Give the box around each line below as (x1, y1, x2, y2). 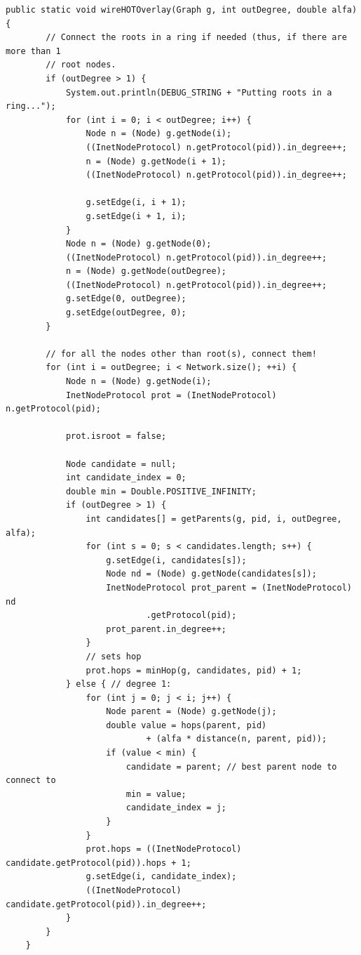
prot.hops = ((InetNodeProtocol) (86, 844, 242, 855)
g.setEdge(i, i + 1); (86, 197, 186, 208)
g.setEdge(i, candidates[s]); (106, 555, 247, 565)
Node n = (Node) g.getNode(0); (65, 239, 212, 249)
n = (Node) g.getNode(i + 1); (86, 156, 226, 166)
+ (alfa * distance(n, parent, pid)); (146, 734, 327, 744)
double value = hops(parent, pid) (106, 720, 267, 730)
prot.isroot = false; (65, 431, 167, 442)
